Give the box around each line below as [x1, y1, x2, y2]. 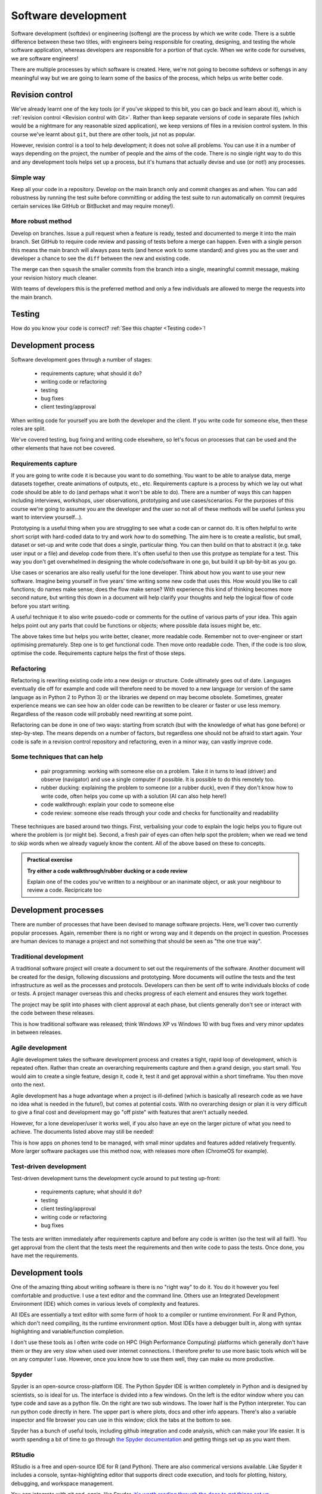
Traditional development [11, 952, 83, 960]
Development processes [11, 905, 104, 916]
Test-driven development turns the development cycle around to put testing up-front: [11, 1175, 221, 1182]
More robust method [11, 217, 72, 225]
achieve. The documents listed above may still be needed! [11, 1128, 154, 1135]
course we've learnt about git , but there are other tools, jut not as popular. [11, 130, 196, 137]
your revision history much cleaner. [11, 274, 98, 281]
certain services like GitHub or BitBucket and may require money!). [11, 202, 175, 209]
